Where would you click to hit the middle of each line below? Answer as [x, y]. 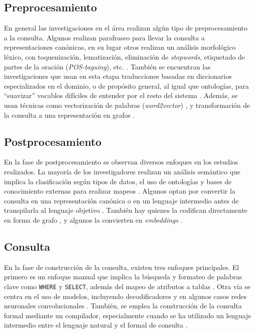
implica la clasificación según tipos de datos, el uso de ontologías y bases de [118, 181]
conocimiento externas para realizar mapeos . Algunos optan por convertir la [120, 191]
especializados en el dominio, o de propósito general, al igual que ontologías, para [127, 85]
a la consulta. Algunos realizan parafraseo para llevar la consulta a [104, 37]
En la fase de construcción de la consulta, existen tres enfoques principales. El [122, 267]
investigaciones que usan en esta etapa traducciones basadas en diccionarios [118, 76]
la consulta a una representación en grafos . [69, 115]
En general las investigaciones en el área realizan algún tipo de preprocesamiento [126, 28]
